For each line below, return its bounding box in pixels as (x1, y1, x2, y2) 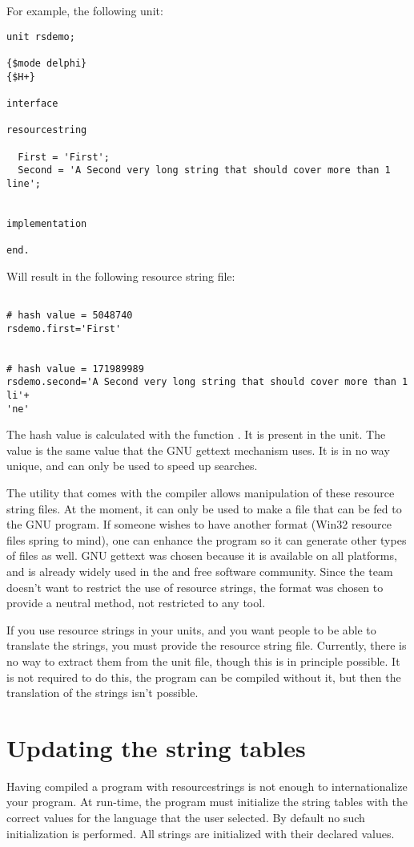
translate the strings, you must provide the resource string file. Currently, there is (6, 637, 407, 654)
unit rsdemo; (6, 30, 75, 43)
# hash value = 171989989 (6, 363, 144, 375)
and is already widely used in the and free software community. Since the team (6, 563, 393, 579)
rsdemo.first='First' (6, 322, 122, 334)
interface (6, 97, 58, 109)
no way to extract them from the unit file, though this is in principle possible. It (6, 652, 400, 669)
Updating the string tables (6, 731, 306, 764)
